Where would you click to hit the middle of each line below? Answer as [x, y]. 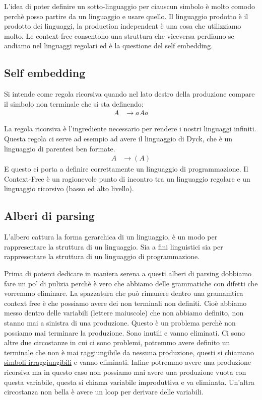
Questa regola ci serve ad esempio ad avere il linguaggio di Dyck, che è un [118, 138]
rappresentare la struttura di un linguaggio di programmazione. [102, 256]
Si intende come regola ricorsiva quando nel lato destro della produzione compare [129, 94]
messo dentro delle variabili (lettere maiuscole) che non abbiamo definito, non [124, 313]
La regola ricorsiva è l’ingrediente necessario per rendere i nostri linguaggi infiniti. [130, 129]
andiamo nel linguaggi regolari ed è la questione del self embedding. [109, 46]
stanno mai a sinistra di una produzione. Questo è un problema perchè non [120, 322]
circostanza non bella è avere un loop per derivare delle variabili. [104, 392]
